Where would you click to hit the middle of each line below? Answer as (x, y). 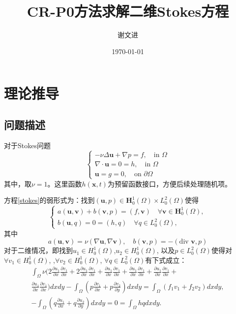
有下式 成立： (166, 260)
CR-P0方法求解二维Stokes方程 (128, 11)
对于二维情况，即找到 (38, 250)
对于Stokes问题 (27, 145)
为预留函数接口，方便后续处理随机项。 (169, 183)
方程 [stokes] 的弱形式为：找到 (49, 200)
